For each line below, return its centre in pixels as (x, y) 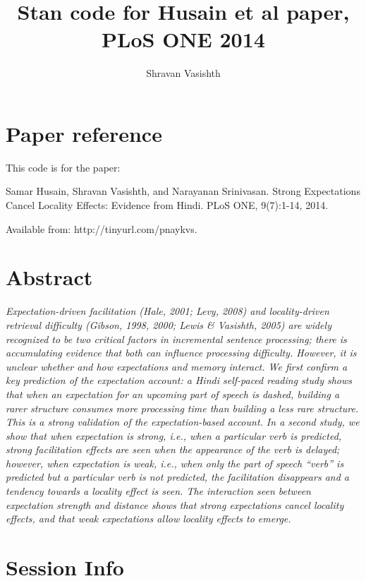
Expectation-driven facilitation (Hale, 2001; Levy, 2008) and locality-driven (167, 311)
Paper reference (84, 133)
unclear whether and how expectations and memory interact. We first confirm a (177, 366)
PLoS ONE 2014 (183, 39)
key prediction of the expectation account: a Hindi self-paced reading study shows (179, 380)
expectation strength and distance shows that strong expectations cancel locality (175, 504)
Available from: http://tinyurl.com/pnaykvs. (102, 228)
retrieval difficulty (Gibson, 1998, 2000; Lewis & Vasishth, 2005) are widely (169, 324)
